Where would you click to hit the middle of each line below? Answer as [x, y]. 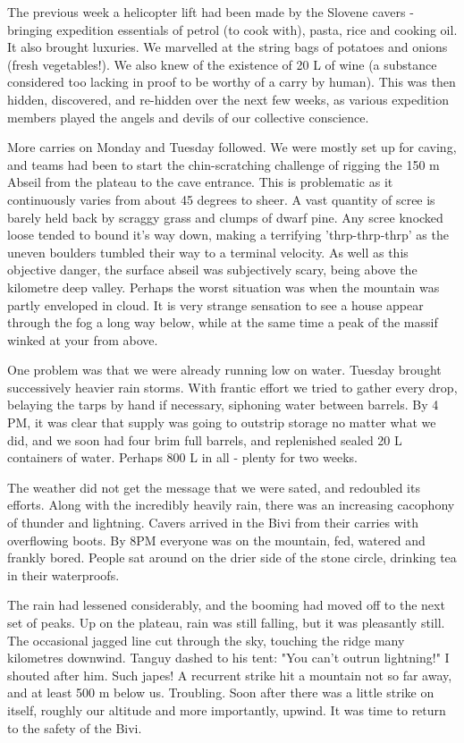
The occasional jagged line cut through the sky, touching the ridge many [206, 640]
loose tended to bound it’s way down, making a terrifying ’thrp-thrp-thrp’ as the [228, 235]
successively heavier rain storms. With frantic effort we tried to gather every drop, [232, 387]
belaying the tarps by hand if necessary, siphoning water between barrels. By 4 [223, 405]
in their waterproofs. [63, 574]
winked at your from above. [83, 339]
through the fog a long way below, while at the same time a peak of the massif [223, 322]
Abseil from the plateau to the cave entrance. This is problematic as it [200, 182]
